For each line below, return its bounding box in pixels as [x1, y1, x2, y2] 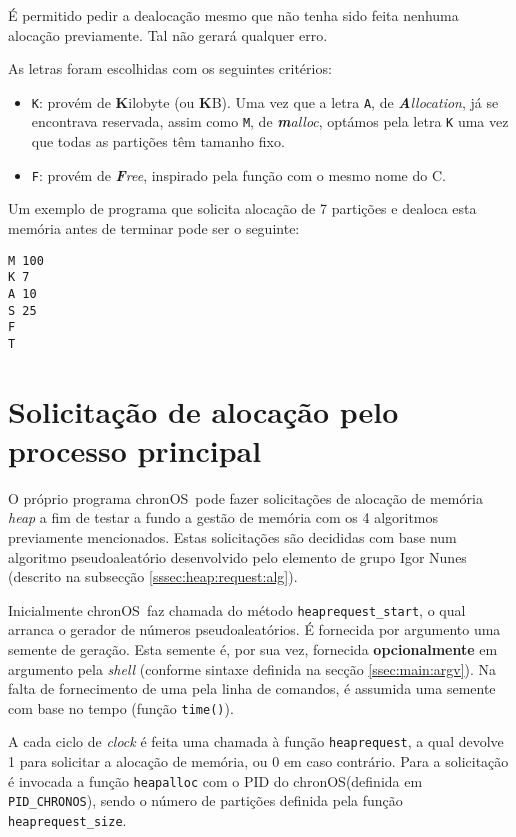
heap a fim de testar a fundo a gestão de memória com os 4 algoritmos [8, 507, 439, 528]
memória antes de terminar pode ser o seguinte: [8, 217, 300, 238]
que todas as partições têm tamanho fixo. [31, 131, 285, 152]
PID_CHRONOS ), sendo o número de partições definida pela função [8, 790, 403, 811]
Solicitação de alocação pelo [8, 390, 399, 431]
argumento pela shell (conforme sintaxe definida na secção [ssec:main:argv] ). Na [8, 658, 497, 679]
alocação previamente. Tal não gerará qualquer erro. [8, 24, 328, 45]
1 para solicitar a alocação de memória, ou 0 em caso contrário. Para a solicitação [8, 751, 509, 772]
